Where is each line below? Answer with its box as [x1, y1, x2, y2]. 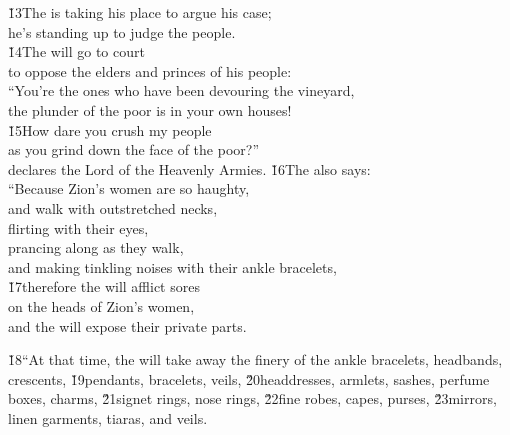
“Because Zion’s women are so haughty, [8, 178, 250, 199]
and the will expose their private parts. [8, 315, 247, 336]
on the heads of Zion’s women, [8, 295, 195, 316]
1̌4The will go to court [8, 41, 145, 62]
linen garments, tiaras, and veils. [8, 407, 208, 428]
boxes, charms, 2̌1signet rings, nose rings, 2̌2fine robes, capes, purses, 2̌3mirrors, [8, 388, 497, 409]
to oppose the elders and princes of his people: [8, 60, 292, 81]
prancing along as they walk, [8, 237, 184, 258]
